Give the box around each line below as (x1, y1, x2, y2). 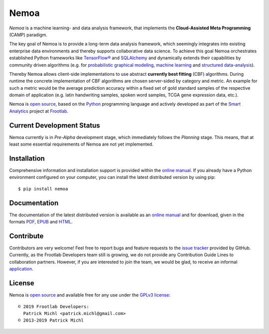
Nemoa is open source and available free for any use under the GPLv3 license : (9, 292, 170, 298)
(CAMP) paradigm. (9, 31, 47, 37)
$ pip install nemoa (18, 186, 68, 191)
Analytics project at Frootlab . (9, 108, 69, 114)
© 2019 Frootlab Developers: (18, 304, 89, 309)
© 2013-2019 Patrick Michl (18, 318, 84, 324)
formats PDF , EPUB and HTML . (9, 219, 73, 225)
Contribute (9, 232, 44, 240)
